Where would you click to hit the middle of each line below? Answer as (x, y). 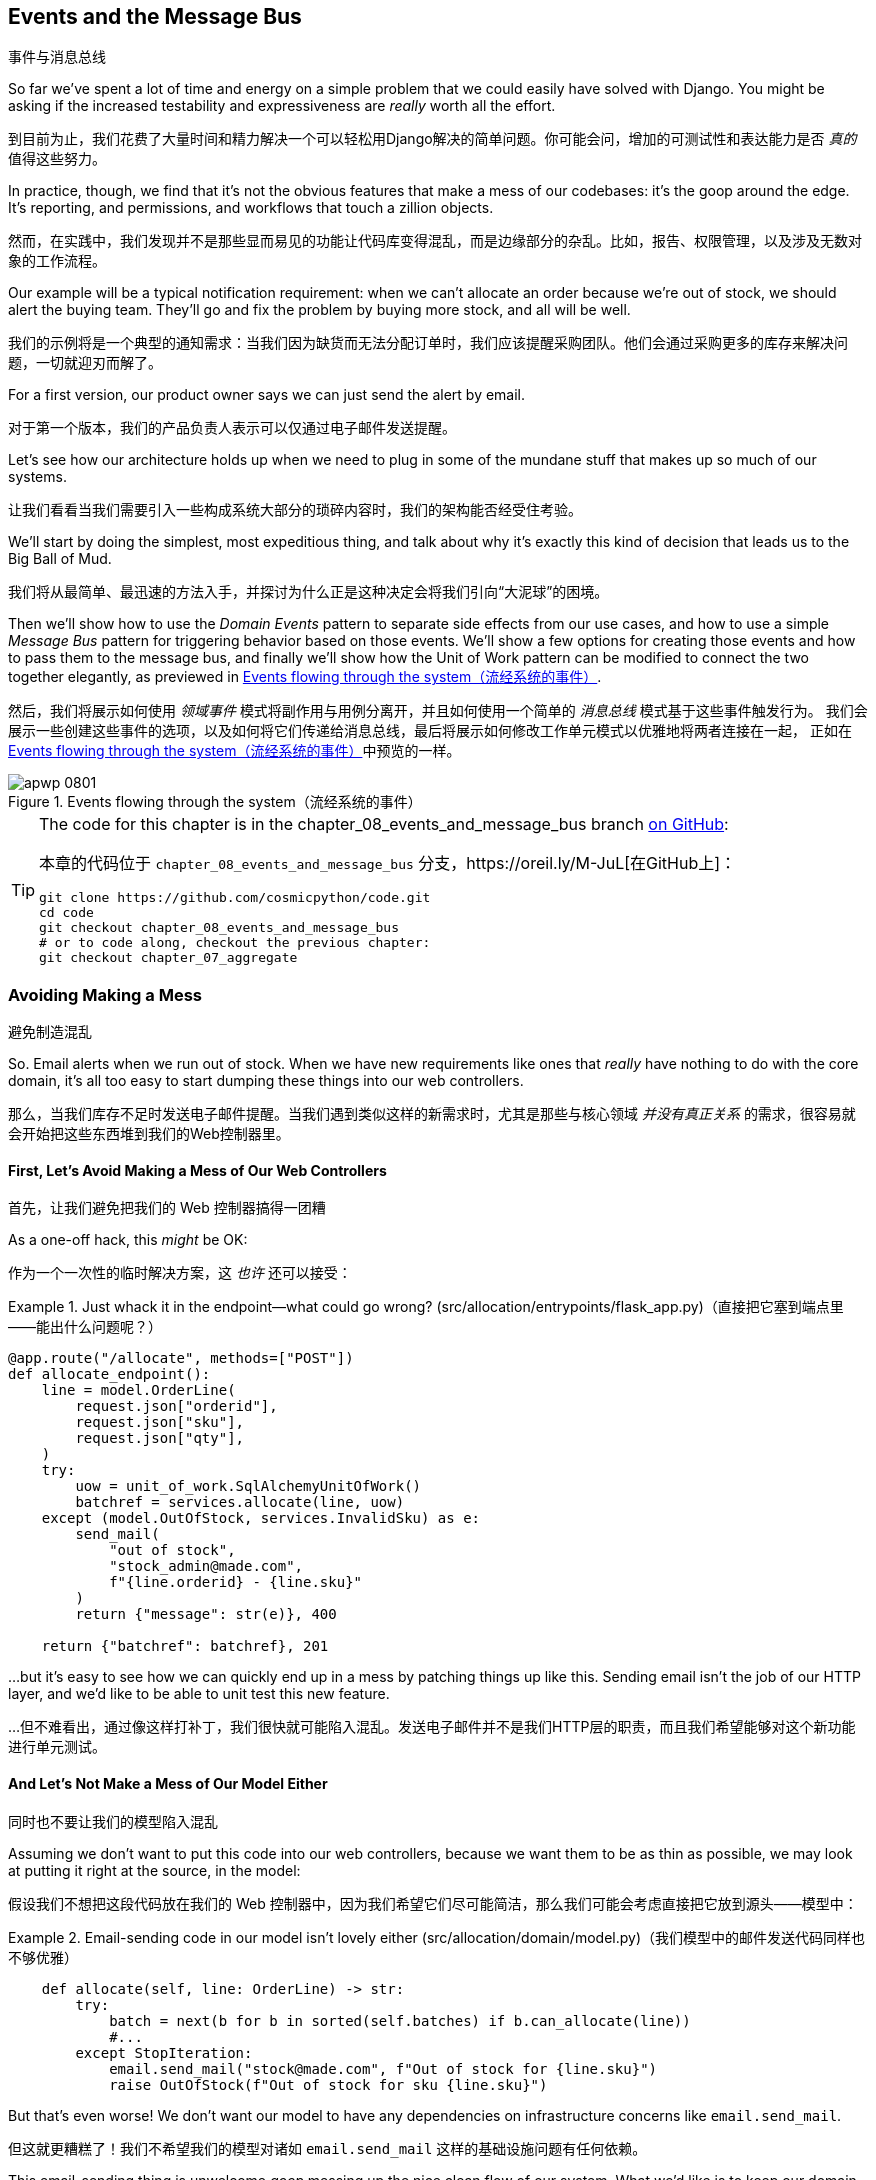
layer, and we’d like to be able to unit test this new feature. (199, 1694)
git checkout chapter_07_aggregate (168, 958)
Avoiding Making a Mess (105, 994)
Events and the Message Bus (155, 16)
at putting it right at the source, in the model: (154, 1870)
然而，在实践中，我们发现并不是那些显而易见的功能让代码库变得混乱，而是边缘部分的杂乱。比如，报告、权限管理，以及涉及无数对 (435, 241)
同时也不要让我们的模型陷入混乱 (113, 1821)
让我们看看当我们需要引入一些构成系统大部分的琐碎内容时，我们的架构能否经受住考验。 (295, 510)
